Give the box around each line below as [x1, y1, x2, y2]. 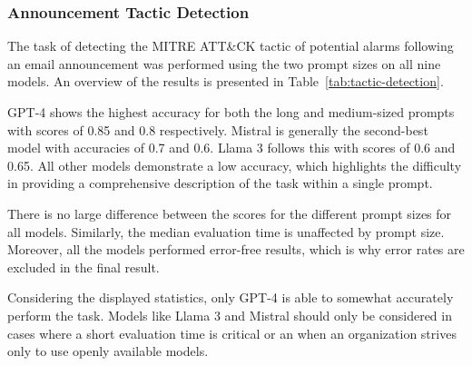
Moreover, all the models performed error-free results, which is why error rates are [7, 240, 465, 259]
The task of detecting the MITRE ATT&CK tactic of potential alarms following [7, 36, 454, 55]
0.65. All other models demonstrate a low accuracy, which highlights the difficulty [7, 155, 462, 174]
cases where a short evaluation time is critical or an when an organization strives [7, 323, 457, 342]
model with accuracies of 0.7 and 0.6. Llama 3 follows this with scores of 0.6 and [7, 138, 456, 157]
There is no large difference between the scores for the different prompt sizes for [7, 203, 452, 223]
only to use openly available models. [7, 341, 209, 361]
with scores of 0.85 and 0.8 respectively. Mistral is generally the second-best [7, 120, 428, 139]
